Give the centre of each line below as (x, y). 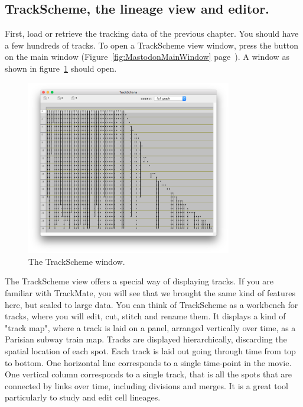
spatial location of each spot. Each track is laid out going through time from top (150, 350)
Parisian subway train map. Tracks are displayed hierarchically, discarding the (146, 339)
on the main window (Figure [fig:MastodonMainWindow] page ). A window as (147, 57)
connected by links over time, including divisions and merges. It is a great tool (146, 385)
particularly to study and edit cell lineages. (83, 397)
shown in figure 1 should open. (61, 68)
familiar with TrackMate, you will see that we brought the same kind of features (150, 292)
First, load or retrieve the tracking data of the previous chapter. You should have (152, 33)
